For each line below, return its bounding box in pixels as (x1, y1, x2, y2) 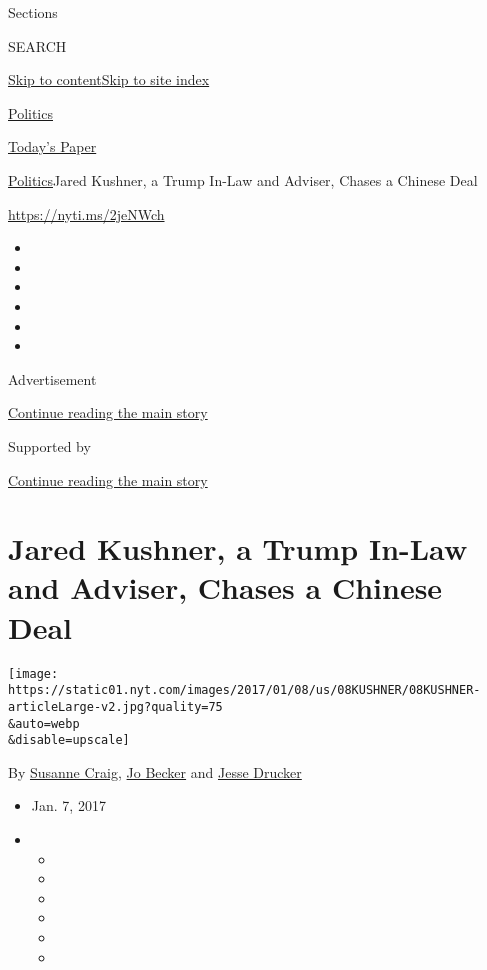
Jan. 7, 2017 (31, 795, 106, 816)
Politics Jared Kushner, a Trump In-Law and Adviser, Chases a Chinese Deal (8, 169, 478, 190)
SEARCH (8, 35, 67, 56)
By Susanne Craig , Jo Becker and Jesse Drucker (8, 761, 302, 782)
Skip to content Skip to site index (8, 69, 210, 90)
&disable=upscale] (8, 733, 130, 748)
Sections (8, 2, 58, 22)
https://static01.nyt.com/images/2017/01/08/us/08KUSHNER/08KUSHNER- (8, 683, 481, 698)
